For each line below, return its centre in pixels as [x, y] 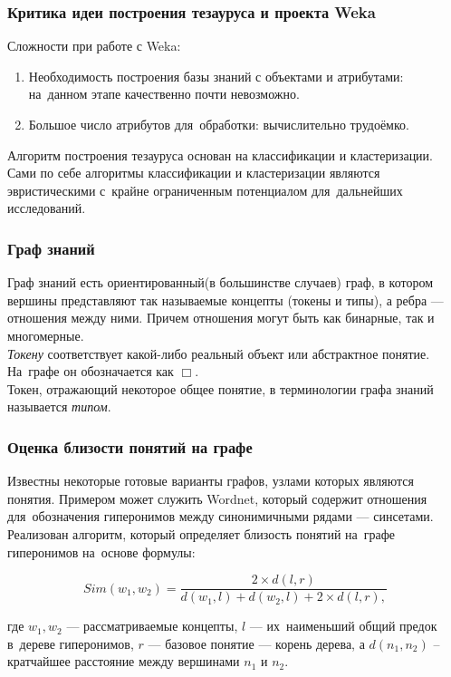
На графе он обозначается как [91, 371]
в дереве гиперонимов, [71, 643]
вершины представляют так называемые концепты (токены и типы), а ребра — [225, 300]
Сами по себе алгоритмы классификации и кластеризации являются [194, 173]
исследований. [47, 208]
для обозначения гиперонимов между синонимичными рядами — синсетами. [221, 516]
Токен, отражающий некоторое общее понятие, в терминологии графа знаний [221, 388]
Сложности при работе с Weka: [94, 46]
